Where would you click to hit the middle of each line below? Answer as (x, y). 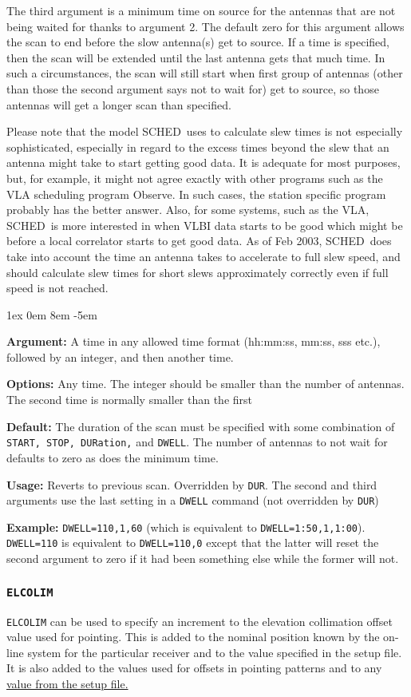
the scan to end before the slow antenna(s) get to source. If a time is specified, (198, 42)
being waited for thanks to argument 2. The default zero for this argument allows (205, 26)
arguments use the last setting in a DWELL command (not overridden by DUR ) (193, 500)
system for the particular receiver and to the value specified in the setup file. (215, 652)
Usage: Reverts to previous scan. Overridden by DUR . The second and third (192, 484)
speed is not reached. (57, 288)
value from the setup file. (67, 683)
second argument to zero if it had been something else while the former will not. (203, 558)
